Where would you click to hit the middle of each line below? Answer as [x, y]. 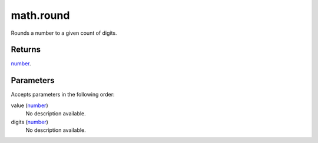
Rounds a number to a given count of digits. [64, 33]
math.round [40, 15]
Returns [26, 50]
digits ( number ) [29, 122]
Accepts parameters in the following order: [63, 95]
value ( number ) [29, 105]
